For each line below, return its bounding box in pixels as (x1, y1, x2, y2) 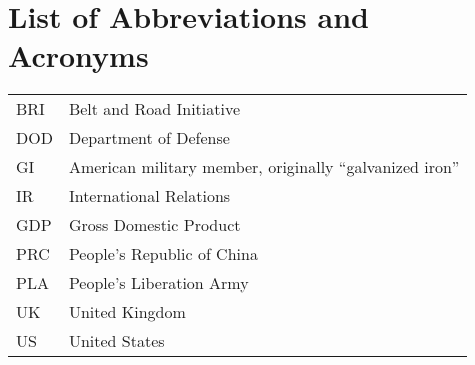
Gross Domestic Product (68, 213, 241, 237)
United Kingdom (68, 300, 186, 324)
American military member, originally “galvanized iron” (68, 155, 460, 179)
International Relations (68, 184, 231, 208)
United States (68, 329, 165, 353)
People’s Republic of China (68, 242, 258, 266)
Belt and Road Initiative (68, 97, 241, 121)
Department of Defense (68, 126, 230, 150)
